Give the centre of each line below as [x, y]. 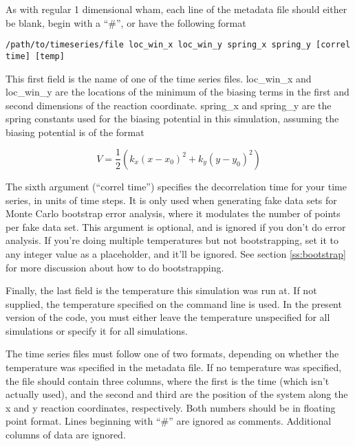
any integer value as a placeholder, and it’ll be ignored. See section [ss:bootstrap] [176, 253]
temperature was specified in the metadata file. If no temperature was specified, [174, 367]
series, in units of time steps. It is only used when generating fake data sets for [171, 200]
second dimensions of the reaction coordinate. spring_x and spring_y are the [169, 105]
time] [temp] [35, 56]
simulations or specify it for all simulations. [97, 330]
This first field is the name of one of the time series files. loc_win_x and [159, 78]
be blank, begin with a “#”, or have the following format [126, 22]
